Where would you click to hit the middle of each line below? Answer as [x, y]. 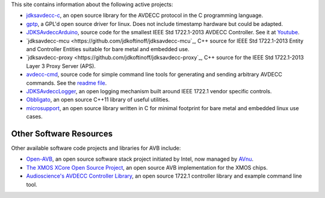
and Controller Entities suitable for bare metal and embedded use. [108, 49]
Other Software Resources [62, 133]
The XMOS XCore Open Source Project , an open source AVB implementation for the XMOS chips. [147, 167]
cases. [34, 117]
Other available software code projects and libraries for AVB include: [96, 148]
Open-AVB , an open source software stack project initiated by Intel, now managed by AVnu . [140, 159]
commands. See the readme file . [67, 83]
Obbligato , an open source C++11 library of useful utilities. [98, 100]
